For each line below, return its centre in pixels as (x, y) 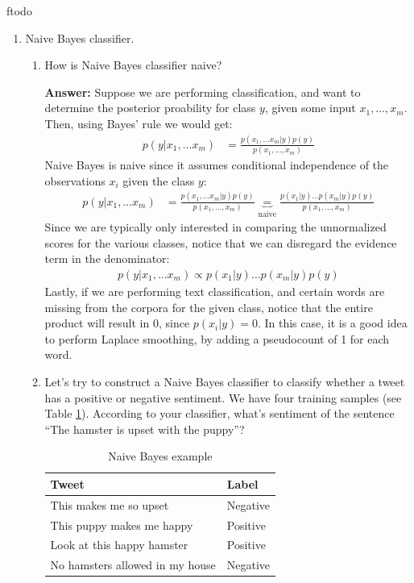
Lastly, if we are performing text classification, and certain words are (215, 291)
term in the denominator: (107, 258)
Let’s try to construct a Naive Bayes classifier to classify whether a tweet (225, 381)
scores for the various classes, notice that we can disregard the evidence (221, 242)
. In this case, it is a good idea (332, 323)
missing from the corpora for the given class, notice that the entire (209, 307)
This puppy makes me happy (122, 525)
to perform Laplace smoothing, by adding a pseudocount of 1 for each (217, 338)
